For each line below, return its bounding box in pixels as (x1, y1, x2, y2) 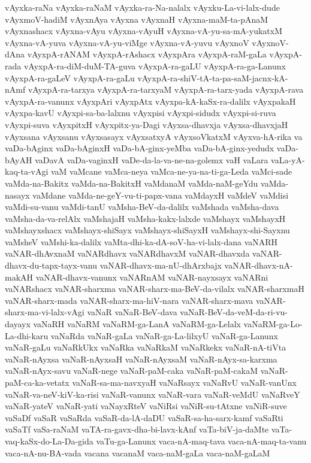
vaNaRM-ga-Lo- (243, 318, 303, 330)
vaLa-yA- (271, 153, 305, 166)
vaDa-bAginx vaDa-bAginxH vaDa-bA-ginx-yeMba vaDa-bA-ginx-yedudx (5, 142, 274, 154)
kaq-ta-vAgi (5, 165, 49, 178)
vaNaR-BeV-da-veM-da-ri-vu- (180, 306, 288, 318)
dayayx (5, 318, 31, 330)
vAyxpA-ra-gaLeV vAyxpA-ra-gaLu (5, 71, 135, 84)
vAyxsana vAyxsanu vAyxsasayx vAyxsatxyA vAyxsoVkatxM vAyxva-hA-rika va (5, 130, 303, 142)
